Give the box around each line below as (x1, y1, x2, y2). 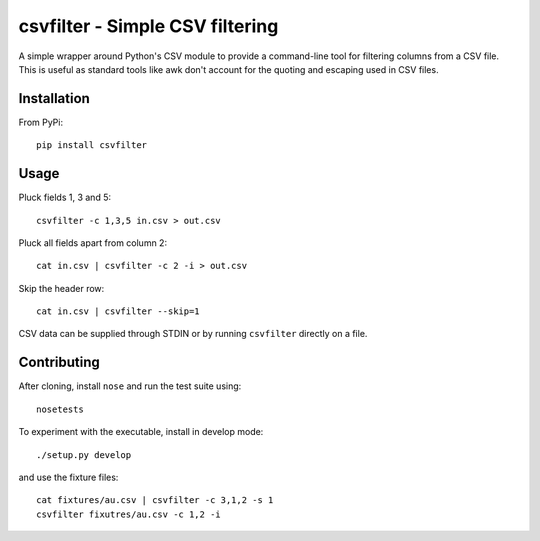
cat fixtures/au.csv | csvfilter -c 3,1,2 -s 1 (36, 495, 274, 506)
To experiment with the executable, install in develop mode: (18, 426, 264, 438)
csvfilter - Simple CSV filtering (18, 15, 279, 37)
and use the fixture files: (18, 471, 119, 483)
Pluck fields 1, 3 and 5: (18, 191, 112, 204)
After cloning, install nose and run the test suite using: (18, 380, 242, 392)
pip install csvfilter (36, 140, 148, 151)
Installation (18, 90, 90, 107)
